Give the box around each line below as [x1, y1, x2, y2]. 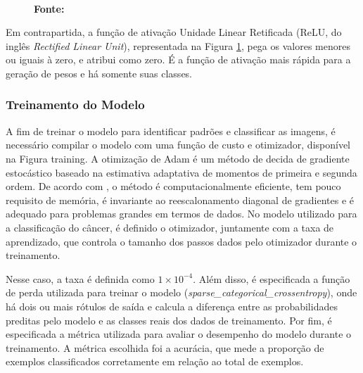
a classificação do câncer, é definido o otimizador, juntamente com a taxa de [6, 220, 334, 234]
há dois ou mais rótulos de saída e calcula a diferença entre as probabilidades [6, 298, 338, 313]
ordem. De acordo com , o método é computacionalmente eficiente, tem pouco [6, 179, 341, 194]
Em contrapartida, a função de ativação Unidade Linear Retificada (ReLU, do [6, 25, 342, 39]
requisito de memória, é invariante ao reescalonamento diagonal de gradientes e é [6, 192, 355, 207]
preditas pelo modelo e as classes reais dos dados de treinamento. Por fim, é [6, 312, 332, 327]
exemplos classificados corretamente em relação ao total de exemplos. [6, 354, 304, 369]
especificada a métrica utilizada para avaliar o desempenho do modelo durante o [6, 327, 352, 341]
